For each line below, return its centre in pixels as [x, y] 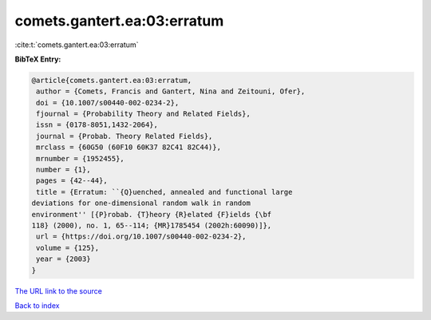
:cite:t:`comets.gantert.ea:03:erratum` [77, 45]
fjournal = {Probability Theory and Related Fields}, [143, 114]
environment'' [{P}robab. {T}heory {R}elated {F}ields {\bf [152, 214]
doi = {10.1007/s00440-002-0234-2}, [108, 103]
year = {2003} [63, 259]
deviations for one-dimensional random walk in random [141, 203]
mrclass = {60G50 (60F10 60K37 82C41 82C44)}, [129, 147]
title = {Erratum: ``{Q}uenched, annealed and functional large [164, 192]
